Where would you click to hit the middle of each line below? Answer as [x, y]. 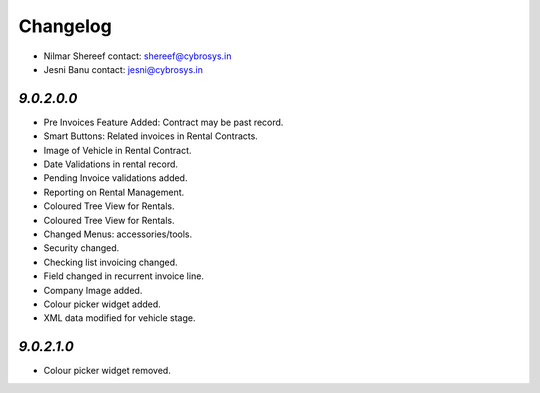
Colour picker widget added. [102, 304]
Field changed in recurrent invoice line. [124, 276]
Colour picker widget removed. [107, 371]
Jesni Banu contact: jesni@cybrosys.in [123, 69]
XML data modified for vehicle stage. [119, 318]
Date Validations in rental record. [111, 164]
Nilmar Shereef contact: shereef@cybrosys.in [137, 56]
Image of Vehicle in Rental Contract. [117, 150]
